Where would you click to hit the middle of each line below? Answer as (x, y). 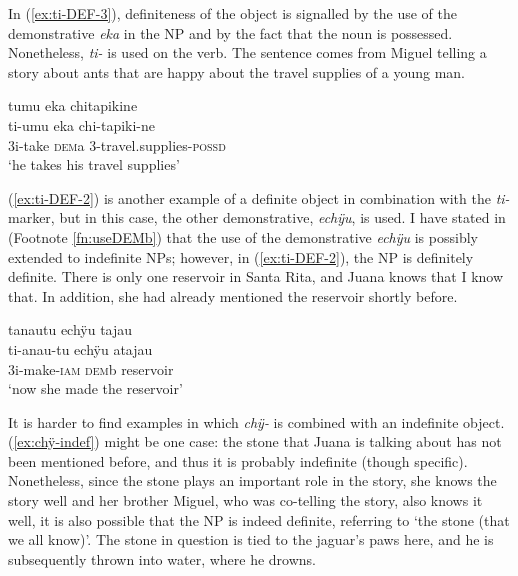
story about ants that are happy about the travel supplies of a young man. (237, 71)
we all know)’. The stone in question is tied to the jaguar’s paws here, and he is (251, 539)
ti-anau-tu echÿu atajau (80, 348)
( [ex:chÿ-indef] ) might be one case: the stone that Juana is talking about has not (255, 441)
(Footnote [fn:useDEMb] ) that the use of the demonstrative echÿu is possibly (243, 236)
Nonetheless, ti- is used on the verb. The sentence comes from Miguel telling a (247, 52)
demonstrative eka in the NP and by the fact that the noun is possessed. (230, 32)
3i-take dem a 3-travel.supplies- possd (117, 144)
